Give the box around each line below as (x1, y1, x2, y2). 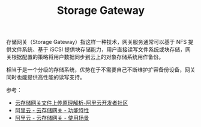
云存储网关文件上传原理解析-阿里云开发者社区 (14, 99, 128, 107)
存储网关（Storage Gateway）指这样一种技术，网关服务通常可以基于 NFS (6, 39, 187, 46)
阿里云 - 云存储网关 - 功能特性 (14, 107, 89, 114)
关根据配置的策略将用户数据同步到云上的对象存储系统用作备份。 (6, 54, 164, 61)
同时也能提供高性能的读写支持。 (6, 73, 85, 81)
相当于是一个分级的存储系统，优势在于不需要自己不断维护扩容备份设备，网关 (6, 66, 196, 73)
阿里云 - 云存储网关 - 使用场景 (14, 114, 89, 122)
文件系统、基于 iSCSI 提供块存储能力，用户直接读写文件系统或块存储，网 (11, 46, 191, 53)
